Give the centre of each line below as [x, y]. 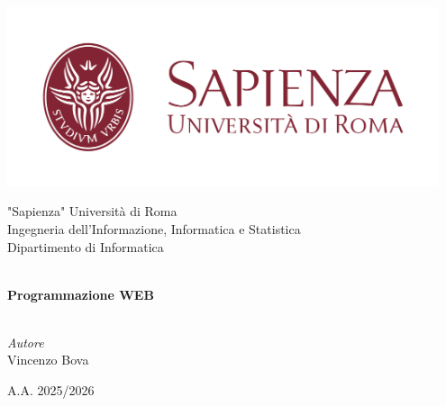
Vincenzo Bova [48, 360]
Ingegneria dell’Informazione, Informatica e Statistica [154, 228]
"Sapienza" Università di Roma [92, 211]
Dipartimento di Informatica [86, 246]
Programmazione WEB [81, 294]
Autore [26, 342]
